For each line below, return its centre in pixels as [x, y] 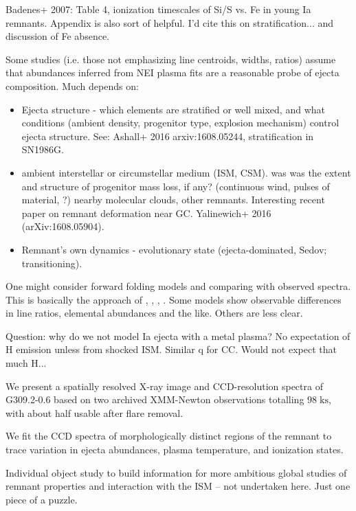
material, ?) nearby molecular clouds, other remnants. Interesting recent [173, 200]
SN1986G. [43, 149]
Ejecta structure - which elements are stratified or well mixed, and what [173, 109]
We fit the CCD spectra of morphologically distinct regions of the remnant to [169, 436]
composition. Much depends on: [72, 86]
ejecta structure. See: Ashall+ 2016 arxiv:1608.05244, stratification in [168, 136]
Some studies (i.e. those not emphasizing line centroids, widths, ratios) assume [171, 59]
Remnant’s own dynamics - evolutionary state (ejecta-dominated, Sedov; [174, 249]
